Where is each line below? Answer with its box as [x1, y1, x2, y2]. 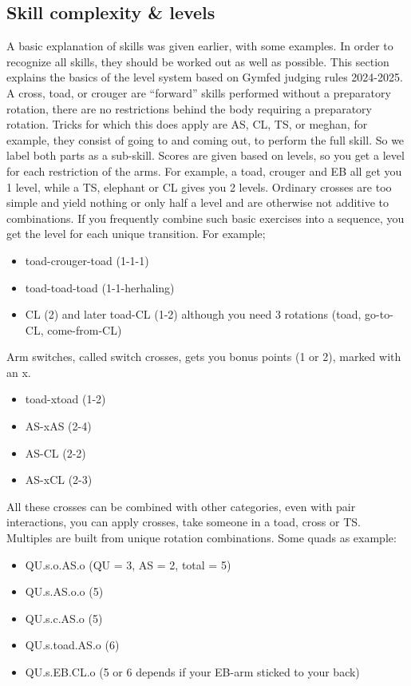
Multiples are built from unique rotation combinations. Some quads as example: [6, 529, 397, 546]
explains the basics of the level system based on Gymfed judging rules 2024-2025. [6, 69, 403, 85]
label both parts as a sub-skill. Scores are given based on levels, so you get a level [6, 147, 405, 164]
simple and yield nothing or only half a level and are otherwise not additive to [6, 194, 389, 211]
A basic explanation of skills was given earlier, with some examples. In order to [6, 38, 393, 54]
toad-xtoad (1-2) [25, 391, 106, 407]
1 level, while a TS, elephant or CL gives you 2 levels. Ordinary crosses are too [6, 178, 392, 195]
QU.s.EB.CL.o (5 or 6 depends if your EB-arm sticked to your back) [25, 664, 360, 680]
